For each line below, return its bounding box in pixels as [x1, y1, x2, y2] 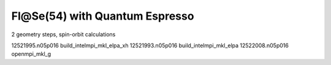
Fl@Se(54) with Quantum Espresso [11, 9, 194, 23]
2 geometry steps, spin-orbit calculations [11, 31, 116, 38]
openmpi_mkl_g [11, 50, 51, 58]
